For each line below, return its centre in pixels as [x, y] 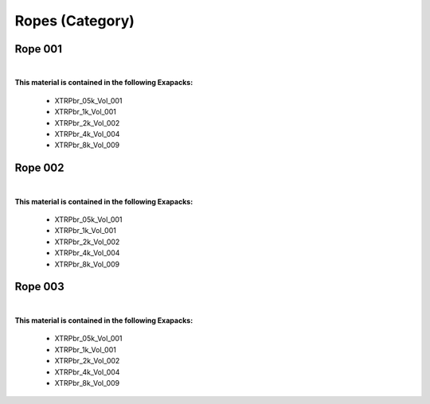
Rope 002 [39, 168]
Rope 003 [40, 287]
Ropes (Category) [75, 21]
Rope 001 [39, 49]
